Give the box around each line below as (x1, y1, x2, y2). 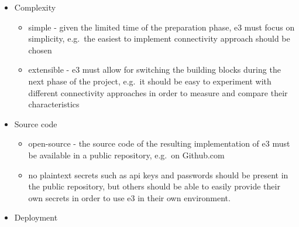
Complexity (14, 1, 56, 13)
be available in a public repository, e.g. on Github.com (28, 148, 225, 161)
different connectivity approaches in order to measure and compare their (28, 86, 288, 99)
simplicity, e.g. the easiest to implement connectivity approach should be (28, 32, 290, 45)
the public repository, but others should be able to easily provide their (28, 180, 280, 192)
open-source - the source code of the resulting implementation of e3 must (28, 137, 290, 150)
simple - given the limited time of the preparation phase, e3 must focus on (28, 21, 295, 33)
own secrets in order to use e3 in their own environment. (28, 191, 231, 204)
